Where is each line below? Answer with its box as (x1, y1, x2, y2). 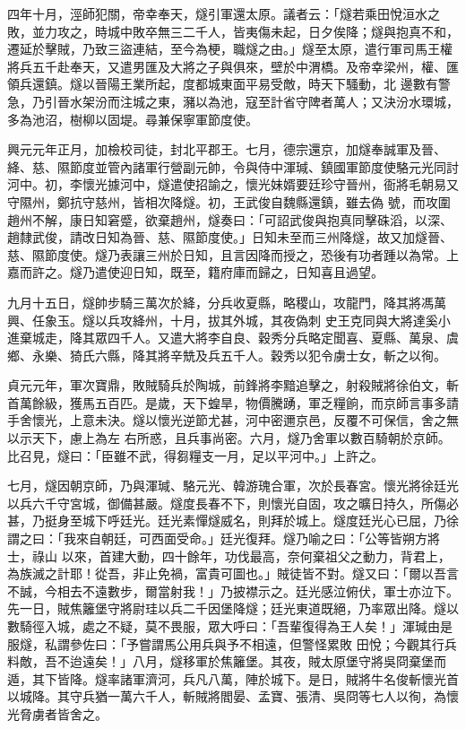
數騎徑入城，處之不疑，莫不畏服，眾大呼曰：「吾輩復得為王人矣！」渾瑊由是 (7, 617, 453, 635)
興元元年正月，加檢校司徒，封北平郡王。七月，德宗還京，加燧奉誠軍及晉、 (7, 140, 446, 159)
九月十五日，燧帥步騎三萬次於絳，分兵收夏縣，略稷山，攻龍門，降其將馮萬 (7, 292, 446, 311)
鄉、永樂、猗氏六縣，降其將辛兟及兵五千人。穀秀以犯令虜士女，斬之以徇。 (7, 345, 446, 364)
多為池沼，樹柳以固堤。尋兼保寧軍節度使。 (7, 109, 258, 128)
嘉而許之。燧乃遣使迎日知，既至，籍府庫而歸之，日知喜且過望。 (7, 263, 384, 282)
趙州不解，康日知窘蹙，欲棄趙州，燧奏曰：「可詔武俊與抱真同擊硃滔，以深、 (7, 210, 453, 229)
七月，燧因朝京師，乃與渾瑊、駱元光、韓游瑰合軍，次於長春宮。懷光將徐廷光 (7, 476, 459, 495)
